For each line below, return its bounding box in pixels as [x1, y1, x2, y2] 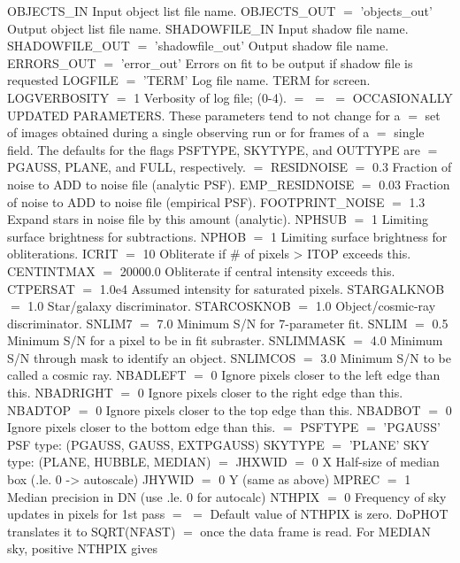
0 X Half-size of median [311, 452, 440, 471]
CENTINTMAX [7, 261, 96, 280]
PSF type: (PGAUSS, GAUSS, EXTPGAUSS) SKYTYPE [7, 435, 325, 453]
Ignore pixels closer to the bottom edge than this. [7, 418, 276, 436]
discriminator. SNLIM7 [7, 313, 133, 332]
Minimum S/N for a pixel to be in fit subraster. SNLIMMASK [7, 331, 346, 350]
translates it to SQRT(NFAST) [7, 521, 176, 540]
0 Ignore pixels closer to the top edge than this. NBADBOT [96, 400, 421, 419]
